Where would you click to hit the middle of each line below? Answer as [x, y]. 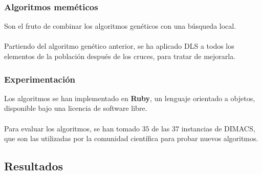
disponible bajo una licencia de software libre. [76, 108]
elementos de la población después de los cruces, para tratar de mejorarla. [120, 56]
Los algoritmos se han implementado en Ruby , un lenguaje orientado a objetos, [130, 98]
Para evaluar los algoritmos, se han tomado [72, 128]
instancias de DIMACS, [218, 128]
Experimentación [40, 79]
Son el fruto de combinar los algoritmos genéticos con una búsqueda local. [120, 26]
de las [161, 128]
